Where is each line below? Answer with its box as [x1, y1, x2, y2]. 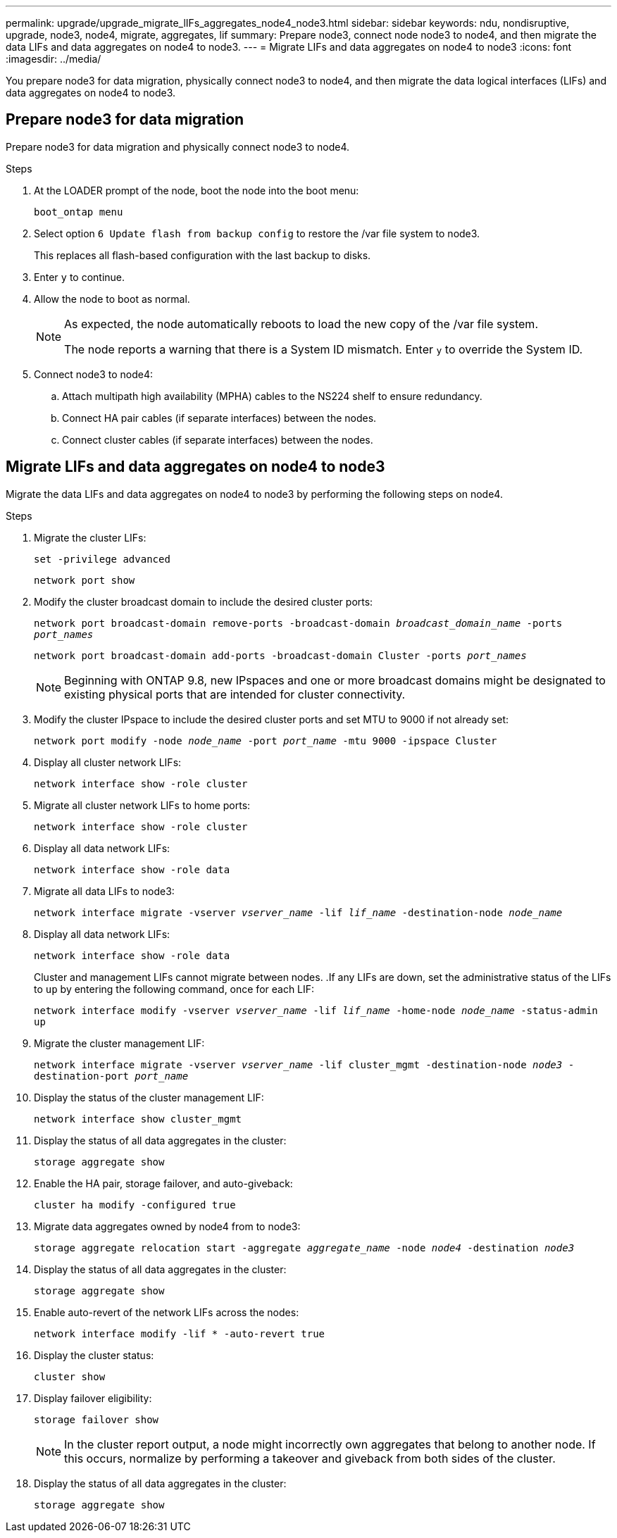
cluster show [34, 1370, 106, 1382]
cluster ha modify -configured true [34, 1199, 236, 1211]
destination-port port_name [34, 1070, 189, 1082]
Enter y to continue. [34, 270, 125, 283]
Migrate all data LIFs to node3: [34, 884, 175, 897]
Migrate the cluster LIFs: [34, 531, 147, 544]
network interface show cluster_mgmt [34, 1113, 242, 1125]
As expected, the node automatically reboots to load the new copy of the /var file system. [64, 316, 538, 331]
